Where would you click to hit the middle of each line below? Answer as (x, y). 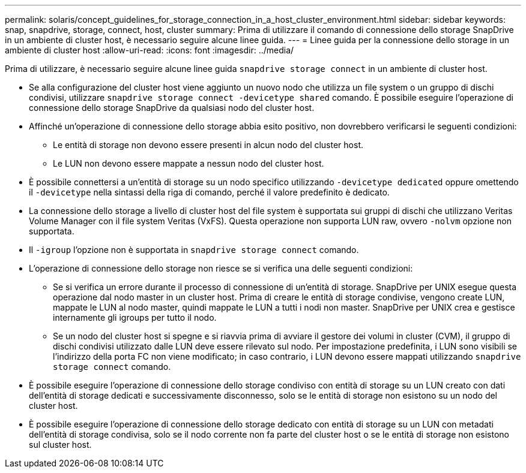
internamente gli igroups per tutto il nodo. (135, 317)
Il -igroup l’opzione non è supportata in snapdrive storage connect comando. (194, 250)
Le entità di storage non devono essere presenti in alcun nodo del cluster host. (208, 145)
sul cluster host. (60, 445)
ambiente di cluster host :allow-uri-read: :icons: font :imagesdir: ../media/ (150, 50)
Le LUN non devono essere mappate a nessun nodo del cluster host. (189, 163)
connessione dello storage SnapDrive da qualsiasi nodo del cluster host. (172, 108)
